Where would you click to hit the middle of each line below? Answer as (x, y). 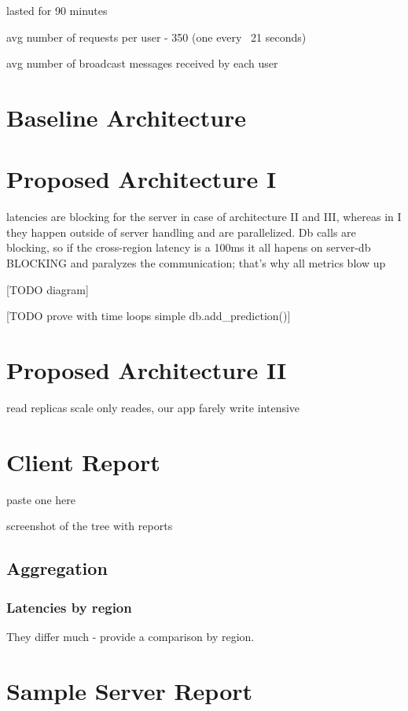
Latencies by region (69, 607)
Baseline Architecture (127, 117)
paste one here (41, 499)
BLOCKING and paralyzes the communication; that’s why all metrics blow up (196, 263)
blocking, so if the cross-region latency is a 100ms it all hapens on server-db (189, 247)
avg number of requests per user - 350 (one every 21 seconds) (156, 37)
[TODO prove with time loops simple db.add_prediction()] (149, 316)
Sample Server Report (130, 690)
